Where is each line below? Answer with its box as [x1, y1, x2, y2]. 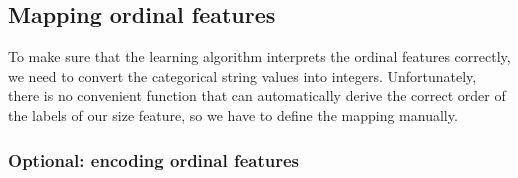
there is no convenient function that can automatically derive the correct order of [8, 85, 506, 106]
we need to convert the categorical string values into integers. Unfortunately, [8, 65, 477, 86]
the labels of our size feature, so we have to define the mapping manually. [8, 104, 458, 125]
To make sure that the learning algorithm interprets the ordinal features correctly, [8, 46, 511, 67]
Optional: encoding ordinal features [8, 147, 299, 172]
